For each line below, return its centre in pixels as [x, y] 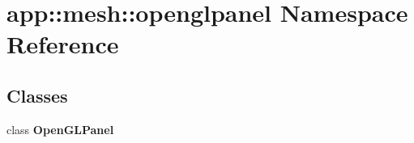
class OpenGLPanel [60, 129]
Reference [63, 44]
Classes [37, 95]
